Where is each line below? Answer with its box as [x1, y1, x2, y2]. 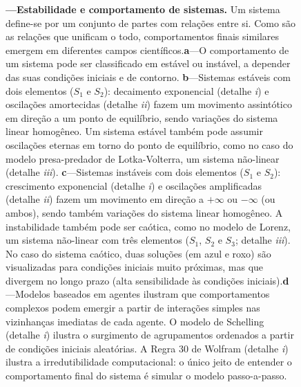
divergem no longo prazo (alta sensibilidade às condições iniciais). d [6, 273, 289, 287]
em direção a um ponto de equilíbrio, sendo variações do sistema [6, 110, 278, 125]
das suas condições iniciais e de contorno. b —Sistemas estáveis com [6, 69, 291, 84]
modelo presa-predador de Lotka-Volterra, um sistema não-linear [6, 151, 280, 165]
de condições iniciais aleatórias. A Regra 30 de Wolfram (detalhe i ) [6, 341, 289, 355]
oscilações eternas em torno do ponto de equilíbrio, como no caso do [6, 137, 293, 152]
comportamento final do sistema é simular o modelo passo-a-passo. [6, 368, 287, 383]
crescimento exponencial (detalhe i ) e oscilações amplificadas [6, 178, 262, 192]
